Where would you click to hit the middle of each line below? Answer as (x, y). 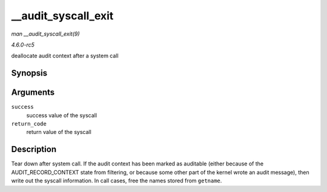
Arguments (33, 93)
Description (34, 149)
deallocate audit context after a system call (65, 56)
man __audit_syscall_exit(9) (45, 34)
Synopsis (29, 73)
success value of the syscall (61, 115)
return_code (29, 124)
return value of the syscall (59, 132)
